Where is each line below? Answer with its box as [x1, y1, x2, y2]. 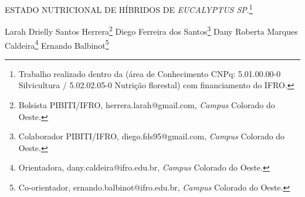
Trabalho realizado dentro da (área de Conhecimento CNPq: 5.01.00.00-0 [18, 67, 281, 79]
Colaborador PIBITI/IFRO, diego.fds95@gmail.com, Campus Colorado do [18, 130, 285, 142]
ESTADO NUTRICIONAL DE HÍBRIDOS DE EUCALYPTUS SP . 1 [5, 2, 253, 15]
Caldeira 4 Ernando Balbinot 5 [5, 37, 109, 51]
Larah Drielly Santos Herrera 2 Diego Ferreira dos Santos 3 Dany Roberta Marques [5, 24, 298, 37]
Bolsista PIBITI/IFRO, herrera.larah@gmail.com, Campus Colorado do [18, 98, 275, 111]
